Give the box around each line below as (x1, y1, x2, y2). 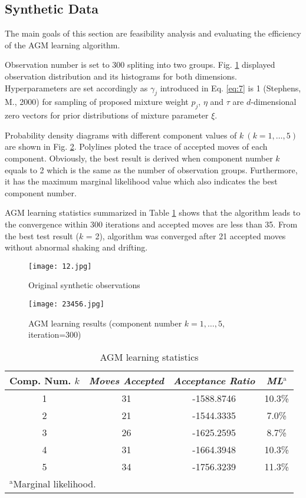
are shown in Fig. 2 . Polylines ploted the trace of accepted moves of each (5, 140, 268, 153)
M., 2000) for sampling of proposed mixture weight (5, 95, 189, 108)
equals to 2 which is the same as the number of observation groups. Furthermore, (5, 163, 298, 176)
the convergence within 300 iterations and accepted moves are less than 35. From (5, 217, 298, 230)
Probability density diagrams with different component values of (5, 128, 237, 141)
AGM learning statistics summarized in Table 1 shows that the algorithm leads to (5, 206, 301, 219)
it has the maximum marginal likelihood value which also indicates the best (5, 175, 278, 187)
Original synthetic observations (28, 279, 140, 291)
